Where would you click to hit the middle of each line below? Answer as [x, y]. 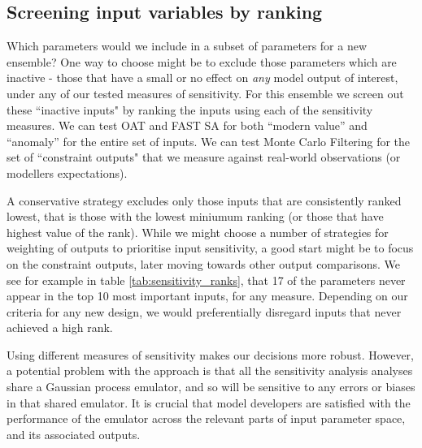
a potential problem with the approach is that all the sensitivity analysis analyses [210, 370]
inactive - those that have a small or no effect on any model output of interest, [202, 78]
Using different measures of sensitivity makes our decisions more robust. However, [210, 354]
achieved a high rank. [60, 327]
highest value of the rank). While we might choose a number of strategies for [198, 232]
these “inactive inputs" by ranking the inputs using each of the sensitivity [190, 109]
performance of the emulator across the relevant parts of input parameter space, [206, 418]
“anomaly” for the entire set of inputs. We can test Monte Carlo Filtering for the [209, 141]
